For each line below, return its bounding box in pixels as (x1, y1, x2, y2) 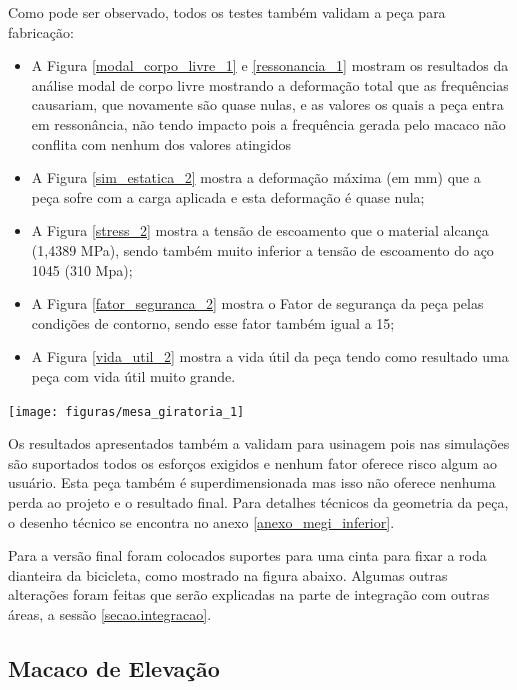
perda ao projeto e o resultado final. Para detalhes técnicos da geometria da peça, (8, 491, 509, 512)
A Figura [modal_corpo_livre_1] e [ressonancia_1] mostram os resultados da (31, 55, 509, 76)
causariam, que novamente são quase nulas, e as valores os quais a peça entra (31, 94, 504, 115)
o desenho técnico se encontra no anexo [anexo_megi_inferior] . (8, 511, 395, 532)
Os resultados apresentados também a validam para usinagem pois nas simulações (8, 433, 510, 454)
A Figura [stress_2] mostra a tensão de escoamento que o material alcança (31, 220, 489, 241)
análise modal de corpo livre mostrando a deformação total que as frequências (31, 74, 509, 95)
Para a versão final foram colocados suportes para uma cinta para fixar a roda (8, 545, 487, 566)
